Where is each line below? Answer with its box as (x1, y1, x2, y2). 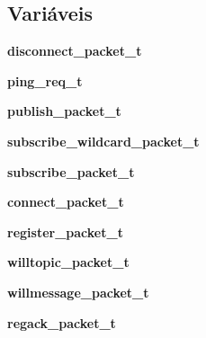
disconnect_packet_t (7, 41, 142, 60)
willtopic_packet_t (7, 253, 130, 271)
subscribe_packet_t (7, 162, 135, 181)
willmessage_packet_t (7, 282, 149, 301)
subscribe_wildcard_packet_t (7, 131, 200, 150)
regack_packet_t (7, 313, 116, 332)
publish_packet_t (7, 102, 121, 120)
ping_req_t (7, 71, 83, 90)
